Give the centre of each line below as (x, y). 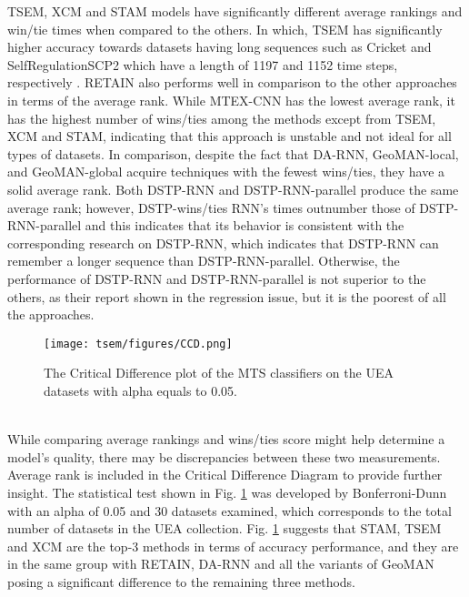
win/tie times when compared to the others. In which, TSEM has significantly (225, 29)
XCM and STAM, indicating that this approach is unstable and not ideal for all (230, 136)
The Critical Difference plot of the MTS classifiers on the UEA (219, 373)
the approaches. (51, 314)
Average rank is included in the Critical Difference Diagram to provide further (225, 475)
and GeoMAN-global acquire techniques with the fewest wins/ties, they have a (226, 172)
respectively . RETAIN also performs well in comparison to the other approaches (232, 82)
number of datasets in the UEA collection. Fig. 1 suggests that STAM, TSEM (225, 528)
